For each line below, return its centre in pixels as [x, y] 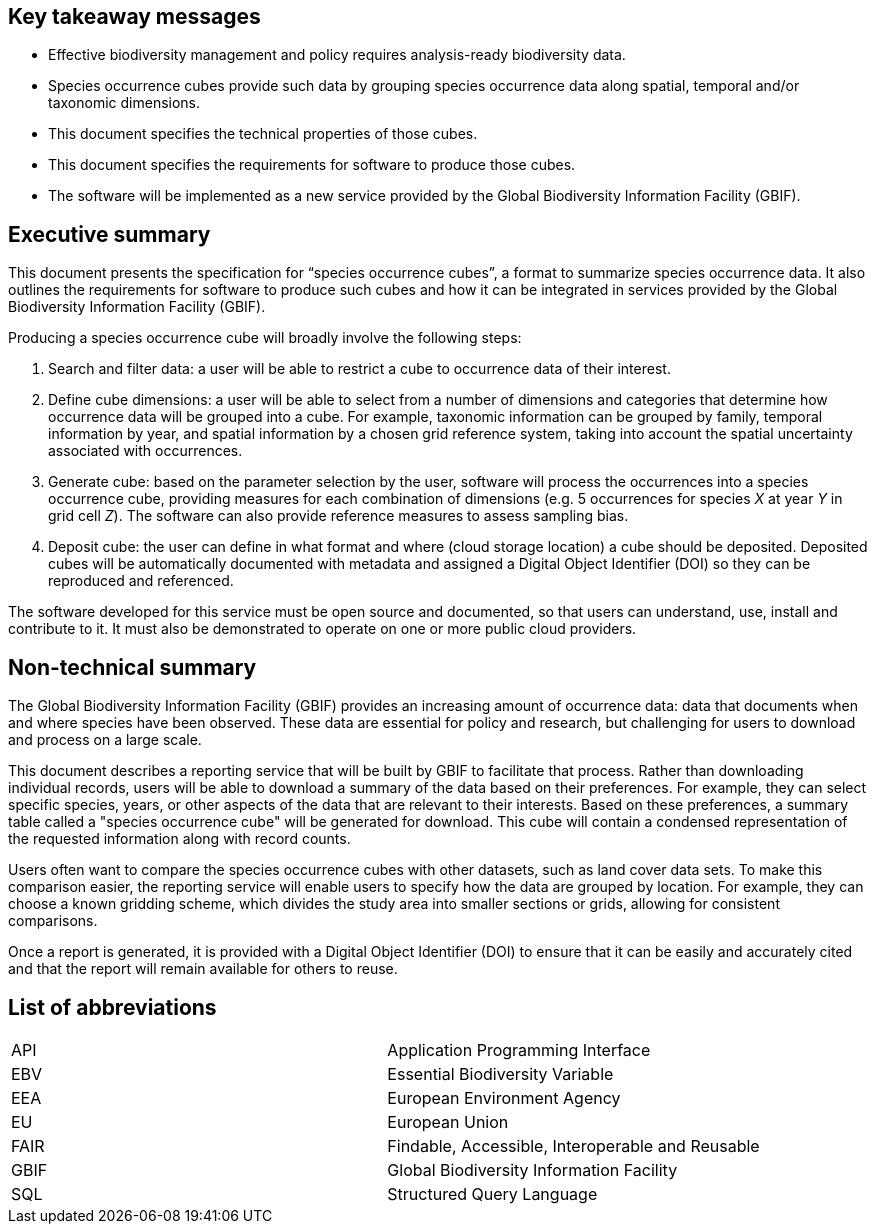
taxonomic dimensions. [124, 103]
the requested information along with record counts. [179, 839]
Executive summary [109, 234]
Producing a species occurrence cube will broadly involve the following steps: [265, 338]
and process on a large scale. [105, 740]
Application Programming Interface [519, 1049]
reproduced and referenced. [141, 581]
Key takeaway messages [134, 16]
